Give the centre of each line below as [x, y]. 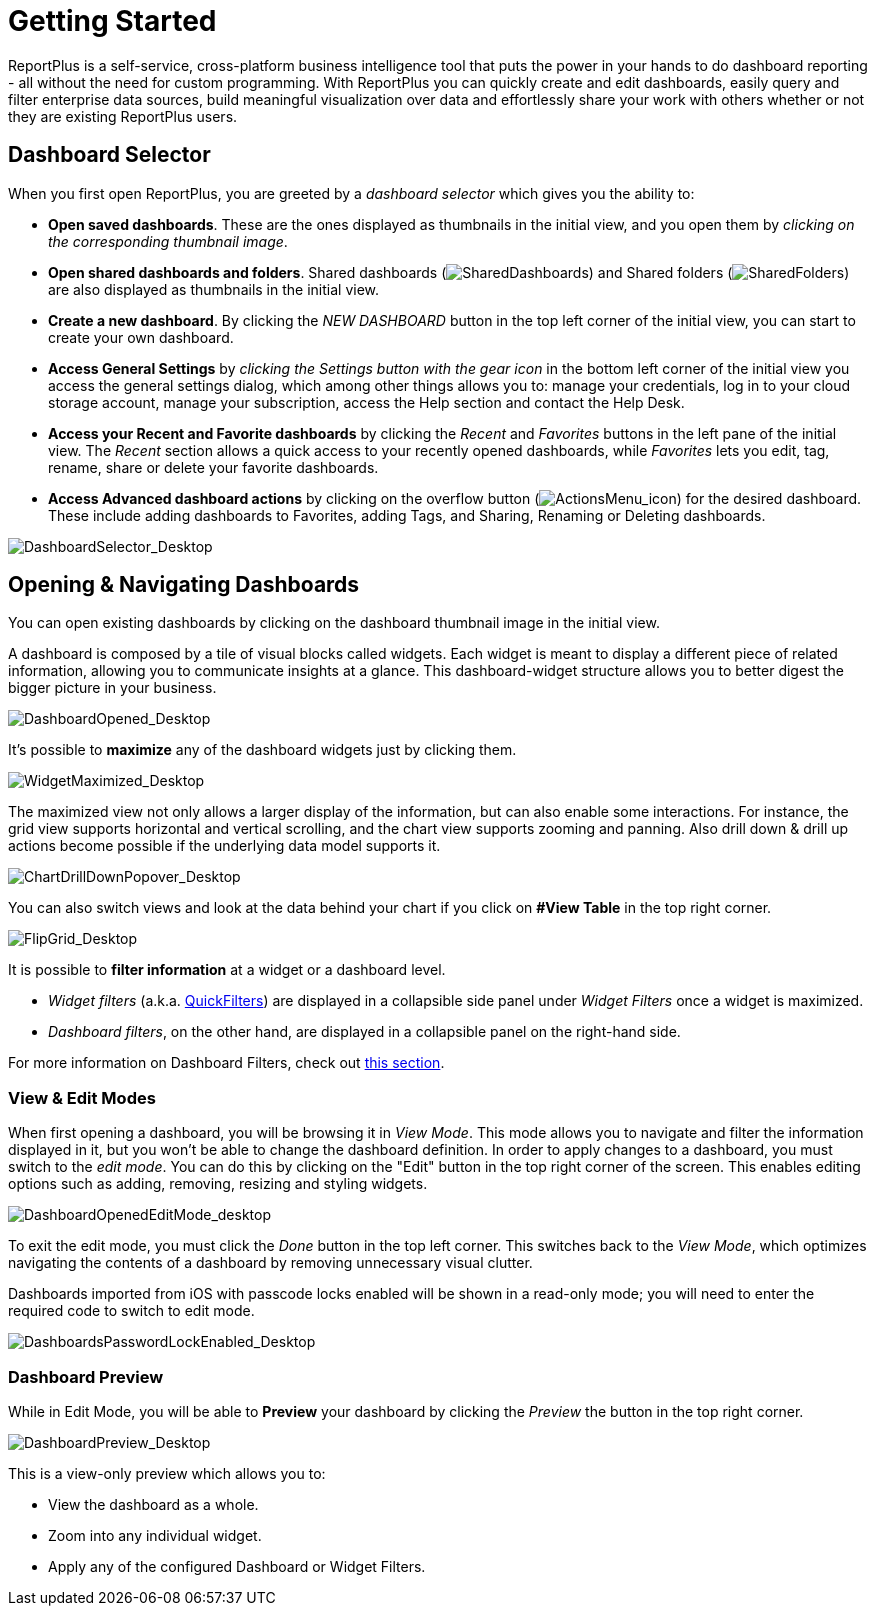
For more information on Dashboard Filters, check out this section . [226, 1063]
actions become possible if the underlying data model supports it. [224, 846]
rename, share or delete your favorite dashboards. [213, 467]
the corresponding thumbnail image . [168, 241]
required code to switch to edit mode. [131, 1311]
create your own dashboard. [141, 337]
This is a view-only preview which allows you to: [167, 1473]
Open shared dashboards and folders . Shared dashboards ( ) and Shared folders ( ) [449, 272]
